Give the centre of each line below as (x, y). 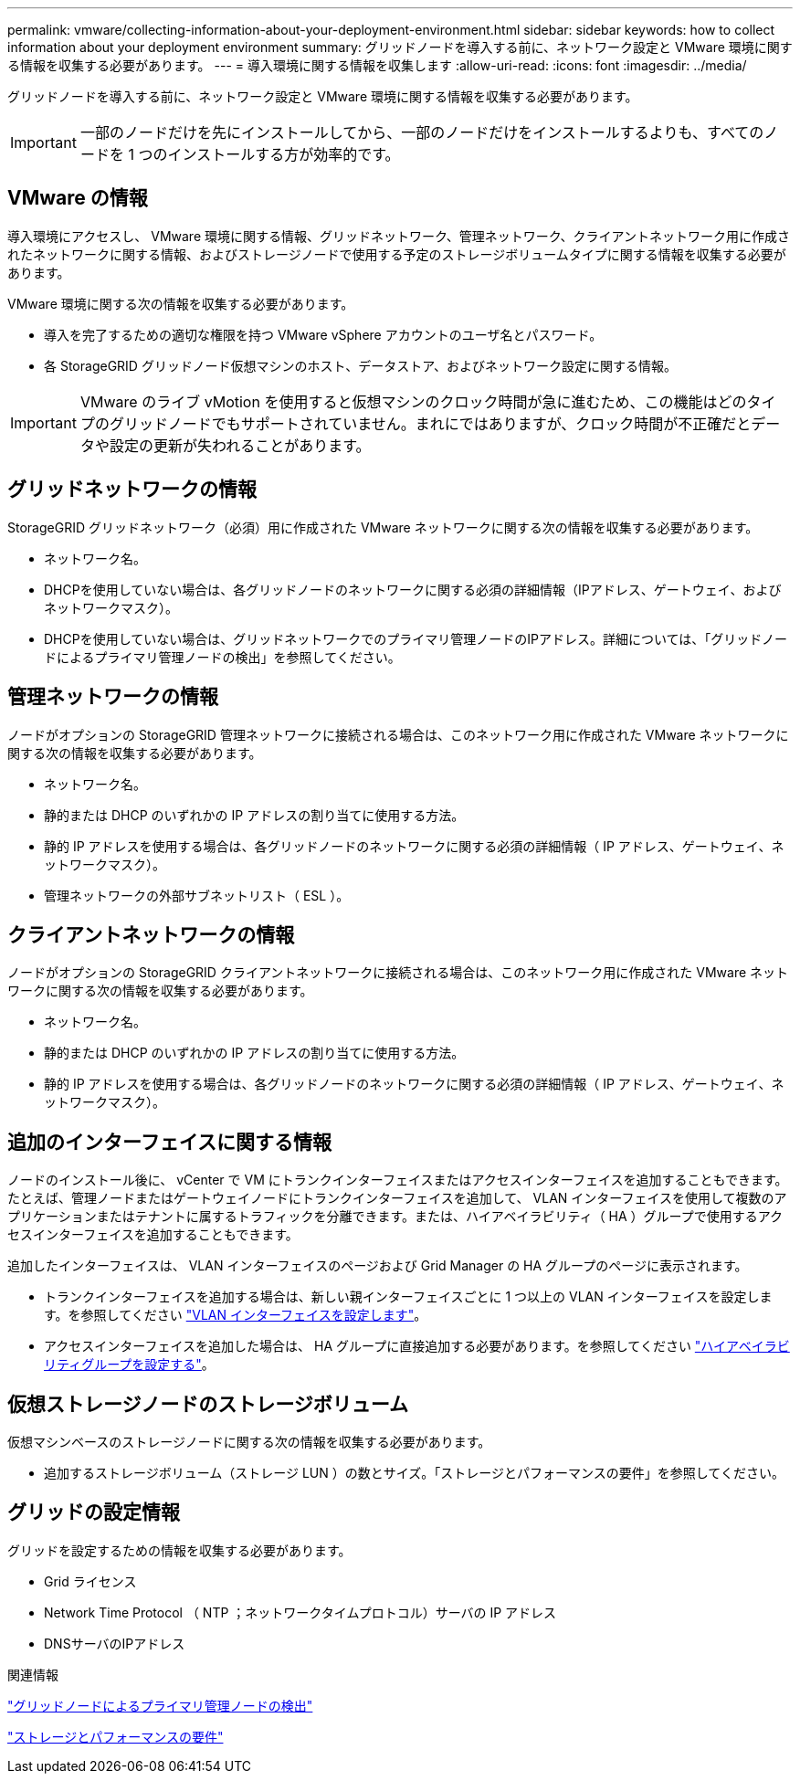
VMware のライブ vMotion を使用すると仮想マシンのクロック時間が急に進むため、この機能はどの (413, 401)
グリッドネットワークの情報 (132, 490)
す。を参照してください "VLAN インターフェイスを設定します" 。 (236, 1315)
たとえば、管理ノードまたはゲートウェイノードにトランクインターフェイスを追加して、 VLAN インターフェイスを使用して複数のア (397, 1198)
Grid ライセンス (90, 1581)
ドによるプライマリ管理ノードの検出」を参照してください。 (222, 657)
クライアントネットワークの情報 (151, 934)
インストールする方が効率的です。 (284, 154)
